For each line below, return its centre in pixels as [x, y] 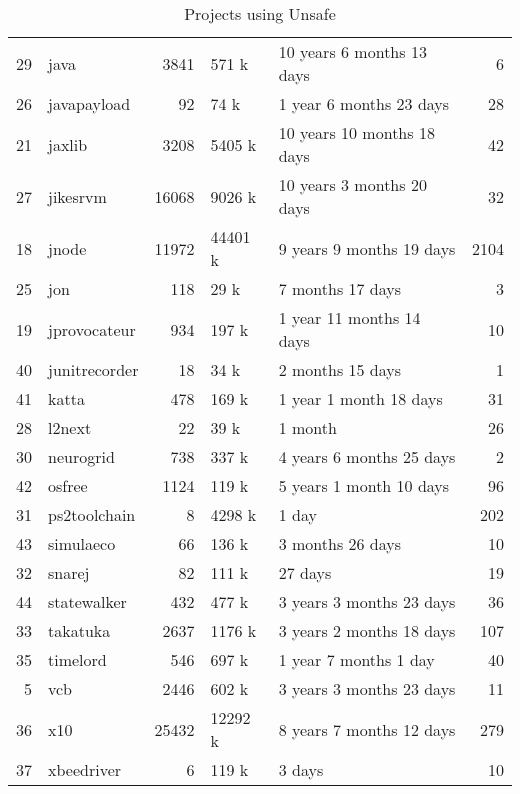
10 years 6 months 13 [352, 51]
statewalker [87, 601]
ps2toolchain [92, 514]
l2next [70, 427]
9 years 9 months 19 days [367, 248]
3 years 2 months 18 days [367, 630]
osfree [68, 485]
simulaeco [82, 543]
